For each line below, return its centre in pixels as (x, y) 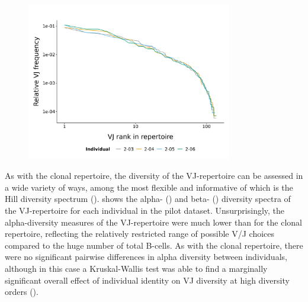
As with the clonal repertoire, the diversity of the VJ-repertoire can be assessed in (154, 176)
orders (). (22, 292)
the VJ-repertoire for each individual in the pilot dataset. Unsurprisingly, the (145, 211)
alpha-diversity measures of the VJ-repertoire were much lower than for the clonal (153, 222)
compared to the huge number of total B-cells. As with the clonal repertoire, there (154, 245)
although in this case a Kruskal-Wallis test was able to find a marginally (136, 269)
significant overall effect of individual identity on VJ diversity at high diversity (147, 280)
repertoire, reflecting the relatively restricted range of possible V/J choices (140, 234)
